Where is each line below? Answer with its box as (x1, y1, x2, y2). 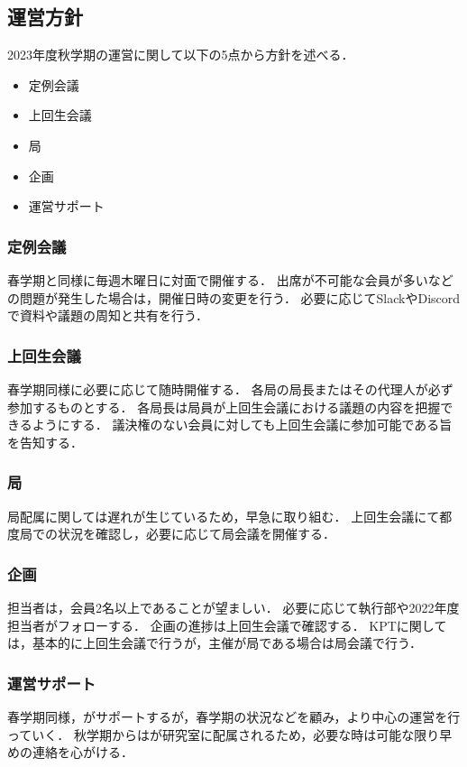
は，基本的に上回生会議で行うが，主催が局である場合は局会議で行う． (7, 633, 422, 652)
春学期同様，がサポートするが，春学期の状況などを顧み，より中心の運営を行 (7, 707, 461, 725)
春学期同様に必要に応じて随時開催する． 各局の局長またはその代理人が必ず (7, 379, 453, 398)
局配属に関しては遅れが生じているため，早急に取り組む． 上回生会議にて (7, 506, 440, 525)
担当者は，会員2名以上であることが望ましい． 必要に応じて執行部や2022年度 (7, 597, 460, 616)
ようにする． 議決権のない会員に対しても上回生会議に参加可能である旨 (32, 415, 453, 434)
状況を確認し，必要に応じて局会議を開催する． (57, 524, 335, 543)
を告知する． (7, 432, 83, 451)
